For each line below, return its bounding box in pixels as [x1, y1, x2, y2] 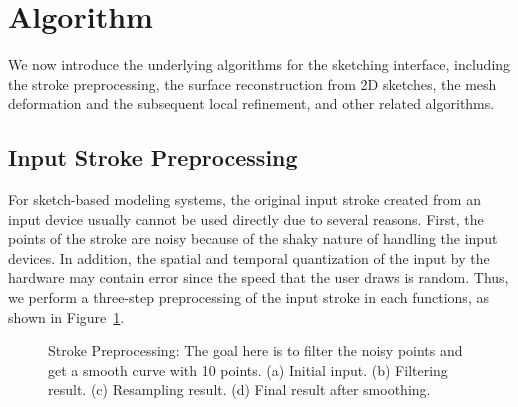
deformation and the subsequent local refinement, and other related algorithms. [8, 93, 495, 114]
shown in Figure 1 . [8, 306, 125, 327]
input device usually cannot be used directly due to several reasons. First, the [8, 208, 484, 229]
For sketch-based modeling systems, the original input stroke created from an [8, 189, 481, 210]
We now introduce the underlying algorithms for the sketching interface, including [8, 54, 511, 75]
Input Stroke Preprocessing [8, 142, 298, 173]
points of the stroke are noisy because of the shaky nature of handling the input [8, 228, 498, 249]
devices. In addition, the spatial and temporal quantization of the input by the [8, 247, 490, 268]
